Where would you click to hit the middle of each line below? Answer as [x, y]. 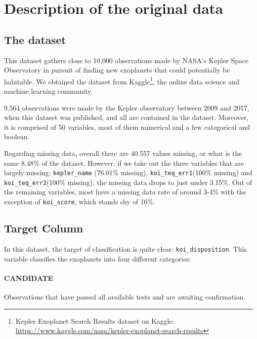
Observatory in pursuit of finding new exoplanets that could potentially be [117, 70]
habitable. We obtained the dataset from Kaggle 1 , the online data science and [122, 80]
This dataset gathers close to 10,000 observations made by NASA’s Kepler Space [126, 60]
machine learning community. [48, 91]
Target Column [44, 228]
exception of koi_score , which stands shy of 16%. [80, 202]
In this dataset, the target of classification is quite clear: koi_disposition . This [125, 248]
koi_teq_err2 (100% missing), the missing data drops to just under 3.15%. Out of [128, 182]
